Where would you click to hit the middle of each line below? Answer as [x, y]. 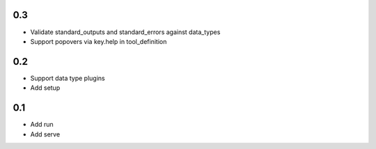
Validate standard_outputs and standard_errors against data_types [125, 32]
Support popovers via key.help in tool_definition [99, 41]
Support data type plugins [68, 78]
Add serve [45, 134]
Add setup [45, 88]
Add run [42, 125]
